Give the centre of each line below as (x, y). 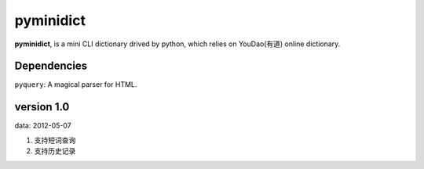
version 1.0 (42, 107)
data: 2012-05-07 (43, 126)
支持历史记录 (55, 151)
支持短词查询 (55, 140)
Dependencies (51, 66)
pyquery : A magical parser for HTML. (76, 84)
